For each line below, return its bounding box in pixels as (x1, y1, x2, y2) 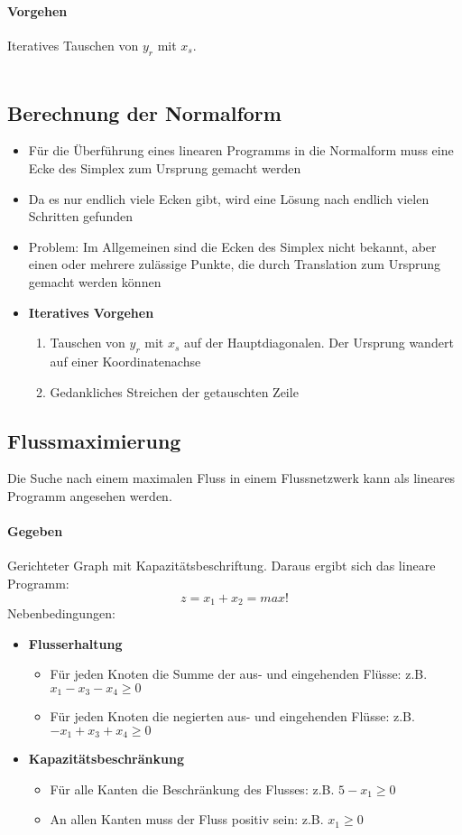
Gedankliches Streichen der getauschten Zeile (50, 382, 299, 401)
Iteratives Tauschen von (7, 35, 139, 54)
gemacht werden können (28, 272, 162, 291)
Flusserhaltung (28, 634, 123, 653)
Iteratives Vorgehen (28, 302, 154, 321)
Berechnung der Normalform (7, 98, 282, 126)
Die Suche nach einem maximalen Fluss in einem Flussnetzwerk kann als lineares (7, 469, 456, 487)
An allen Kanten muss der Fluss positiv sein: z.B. (50, 810, 324, 829)
